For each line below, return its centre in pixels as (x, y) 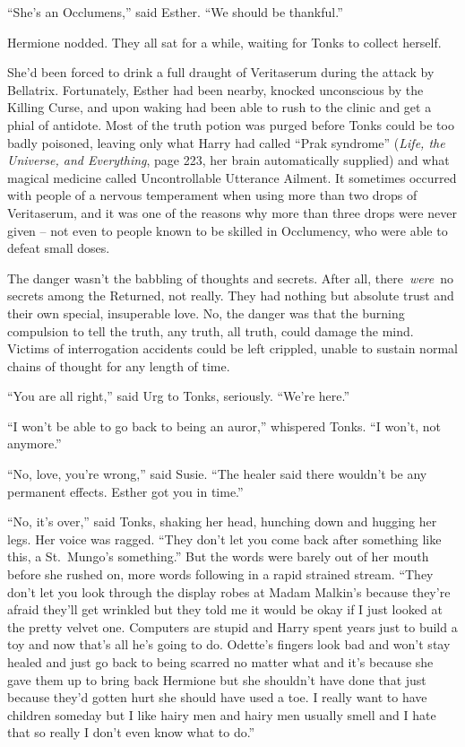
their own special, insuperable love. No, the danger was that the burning (206, 313)
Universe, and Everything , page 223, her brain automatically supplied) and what (228, 160)
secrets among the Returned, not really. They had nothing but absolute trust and (231, 295)
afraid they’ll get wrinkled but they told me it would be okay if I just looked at (225, 609)
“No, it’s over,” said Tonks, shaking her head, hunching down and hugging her (222, 521)
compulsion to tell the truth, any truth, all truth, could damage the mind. (211, 330)
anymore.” (34, 443)
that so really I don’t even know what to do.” (131, 732)
